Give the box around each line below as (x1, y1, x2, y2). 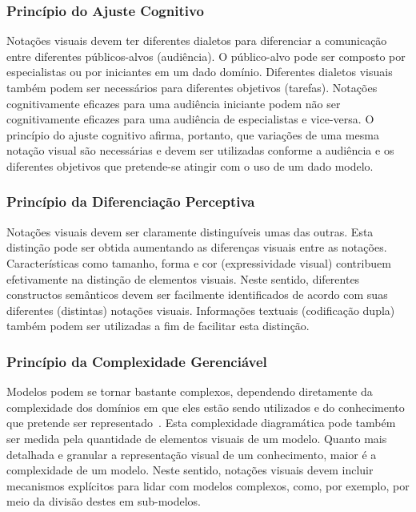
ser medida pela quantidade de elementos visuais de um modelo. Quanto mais (6, 429, 387, 446)
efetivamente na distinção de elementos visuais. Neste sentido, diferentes (6, 270, 360, 287)
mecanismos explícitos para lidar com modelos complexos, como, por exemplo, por (6, 477, 410, 494)
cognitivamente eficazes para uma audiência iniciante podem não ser (6, 95, 341, 111)
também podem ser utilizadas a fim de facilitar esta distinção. (6, 317, 310, 334)
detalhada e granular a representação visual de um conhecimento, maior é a (6, 445, 377, 462)
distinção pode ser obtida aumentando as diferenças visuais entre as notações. (6, 239, 387, 256)
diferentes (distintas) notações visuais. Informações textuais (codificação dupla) (6, 301, 395, 318)
